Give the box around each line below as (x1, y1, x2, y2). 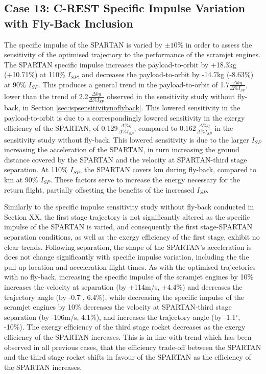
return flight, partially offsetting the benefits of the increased (4, 184, 195, 195)
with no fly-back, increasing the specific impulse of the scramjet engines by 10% (4, 271, 254, 282)
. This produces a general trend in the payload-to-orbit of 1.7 (38, 79, 230, 89)
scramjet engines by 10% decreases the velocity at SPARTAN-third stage (4, 301, 232, 312)
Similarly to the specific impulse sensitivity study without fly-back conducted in (4, 201, 254, 212)
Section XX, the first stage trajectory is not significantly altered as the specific (4, 211, 250, 222)
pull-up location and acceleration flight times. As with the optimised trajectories (4, 261, 256, 272)
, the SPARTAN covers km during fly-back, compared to (80, 164, 257, 175)
